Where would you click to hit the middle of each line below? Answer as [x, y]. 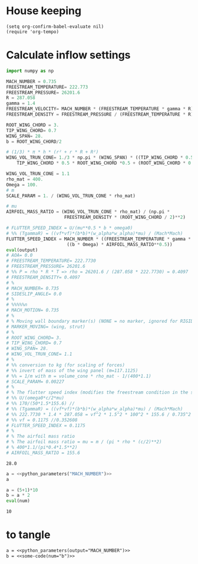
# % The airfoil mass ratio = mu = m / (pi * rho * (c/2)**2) [84, 442]
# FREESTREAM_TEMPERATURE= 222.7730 [51, 261]
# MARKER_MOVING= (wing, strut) [46, 327]
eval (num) [18, 501]
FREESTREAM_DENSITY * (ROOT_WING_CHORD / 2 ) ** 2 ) [125, 217]
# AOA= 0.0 [19, 255]
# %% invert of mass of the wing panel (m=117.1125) [72, 370]
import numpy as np [30, 71]
